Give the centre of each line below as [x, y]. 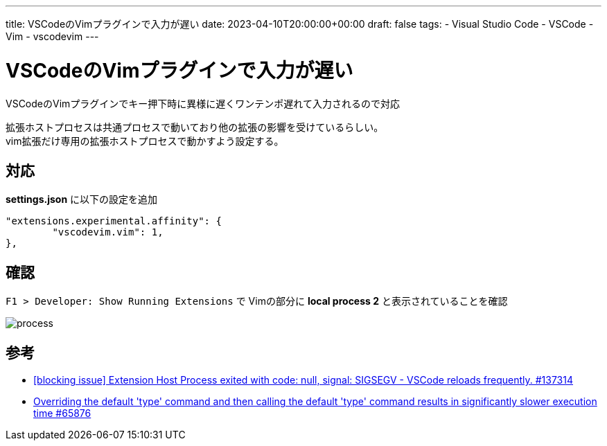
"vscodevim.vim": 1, [108, 232]
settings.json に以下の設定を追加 [82, 199]
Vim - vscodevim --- [52, 36]
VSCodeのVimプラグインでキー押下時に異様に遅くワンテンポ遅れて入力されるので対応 [203, 103]
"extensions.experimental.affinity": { [114, 221]
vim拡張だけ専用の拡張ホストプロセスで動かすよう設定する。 [145, 141]
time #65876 [62, 413]
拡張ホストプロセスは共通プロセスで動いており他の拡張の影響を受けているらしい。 [195, 127]
